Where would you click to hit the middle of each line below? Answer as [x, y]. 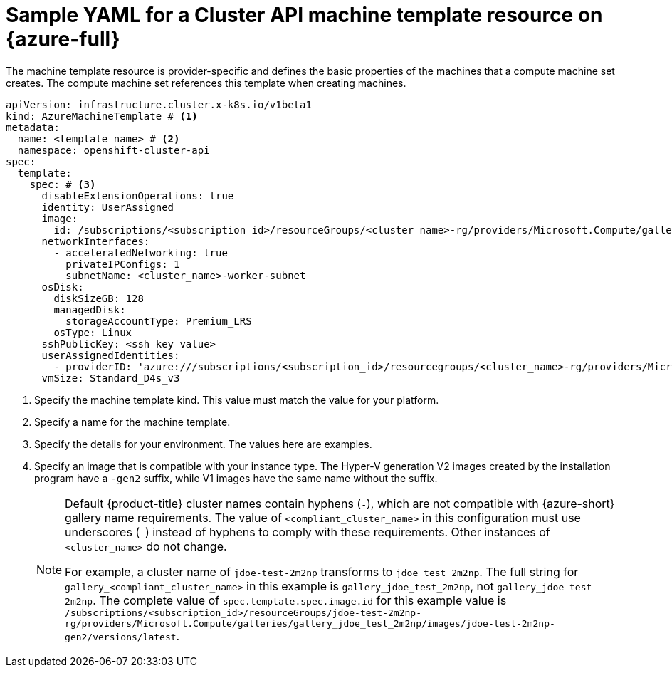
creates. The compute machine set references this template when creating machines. [206, 83]
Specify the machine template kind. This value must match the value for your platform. [237, 400]
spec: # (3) [63, 184]
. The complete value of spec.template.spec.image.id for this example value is [300, 600]
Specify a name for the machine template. [132, 422]
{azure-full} [63, 39]
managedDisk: [90, 309]
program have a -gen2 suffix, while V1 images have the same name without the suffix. [236, 478]
